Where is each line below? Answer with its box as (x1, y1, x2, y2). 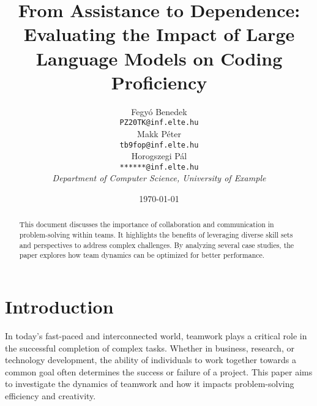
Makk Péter (137, 127, 181, 140)
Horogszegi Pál (131, 149, 187, 162)
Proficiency (111, 69, 207, 94)
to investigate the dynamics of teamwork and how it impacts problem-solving (5, 377, 294, 390)
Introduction (5, 294, 114, 319)
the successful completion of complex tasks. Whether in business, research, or (5, 341, 294, 354)
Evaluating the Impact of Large (23, 21, 295, 47)
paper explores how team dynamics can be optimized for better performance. (19, 250, 265, 260)
